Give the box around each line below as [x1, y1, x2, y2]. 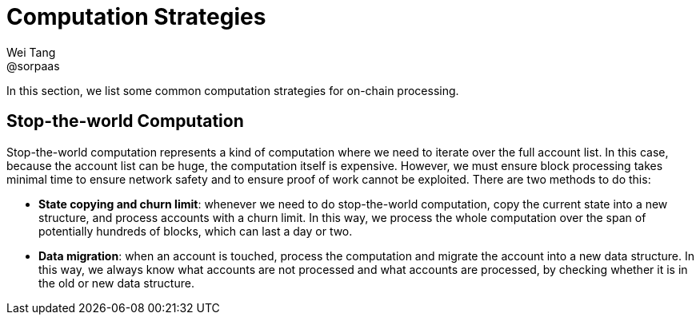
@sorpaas [6, 58, 60, 73]
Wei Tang [6, 45, 56, 59]
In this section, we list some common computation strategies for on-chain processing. [6, 83, 459, 97]
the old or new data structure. [38, 275, 194, 290]
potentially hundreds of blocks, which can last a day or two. [38, 224, 353, 238]
